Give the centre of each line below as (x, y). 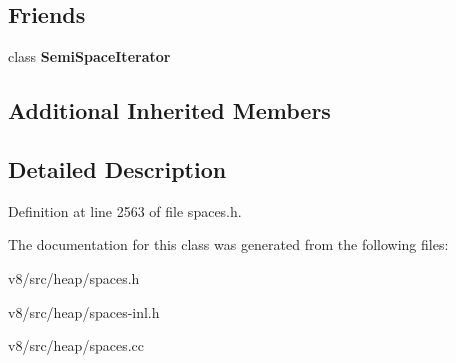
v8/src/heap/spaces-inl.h (84, 311)
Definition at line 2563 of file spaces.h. (125, 210)
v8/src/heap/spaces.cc (76, 345)
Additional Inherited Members (169, 110)
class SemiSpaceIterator (89, 56)
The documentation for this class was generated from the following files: (228, 244)
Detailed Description (117, 168)
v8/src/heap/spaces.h (74, 277)
